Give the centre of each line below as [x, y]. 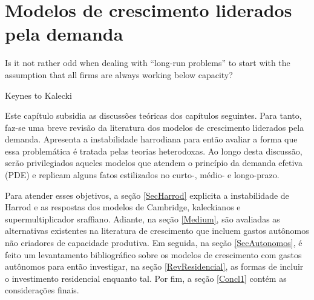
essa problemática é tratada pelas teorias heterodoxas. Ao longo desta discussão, [154, 151]
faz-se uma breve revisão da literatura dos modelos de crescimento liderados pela [155, 127]
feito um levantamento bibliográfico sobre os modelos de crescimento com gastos [153, 254]
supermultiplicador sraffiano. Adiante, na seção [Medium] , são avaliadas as [142, 218]
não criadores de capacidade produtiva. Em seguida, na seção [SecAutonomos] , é [154, 243]
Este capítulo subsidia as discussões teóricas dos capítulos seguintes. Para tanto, [153, 115]
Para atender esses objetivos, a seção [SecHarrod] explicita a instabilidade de [147, 195]
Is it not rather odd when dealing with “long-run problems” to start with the [148, 63]
